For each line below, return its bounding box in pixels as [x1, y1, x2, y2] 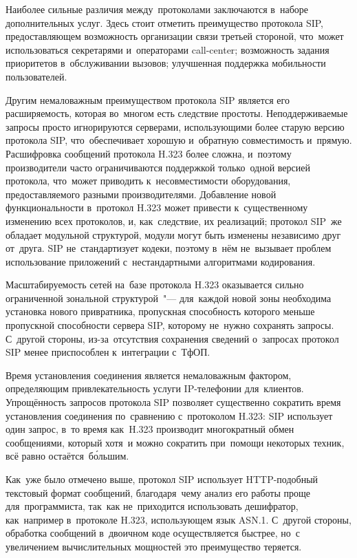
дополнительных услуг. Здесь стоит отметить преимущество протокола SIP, [6, 15, 323, 30]
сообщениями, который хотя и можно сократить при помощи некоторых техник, [6, 435, 345, 449]
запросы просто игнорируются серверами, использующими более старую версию [6, 119, 345, 133]
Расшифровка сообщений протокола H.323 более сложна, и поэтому [6, 146, 292, 160]
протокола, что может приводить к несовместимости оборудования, [6, 173, 291, 188]
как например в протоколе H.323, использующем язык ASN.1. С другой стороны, [6, 512, 351, 526]
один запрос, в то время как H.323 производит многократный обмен [6, 422, 294, 436]
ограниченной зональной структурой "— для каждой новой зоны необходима [6, 290, 332, 305]
